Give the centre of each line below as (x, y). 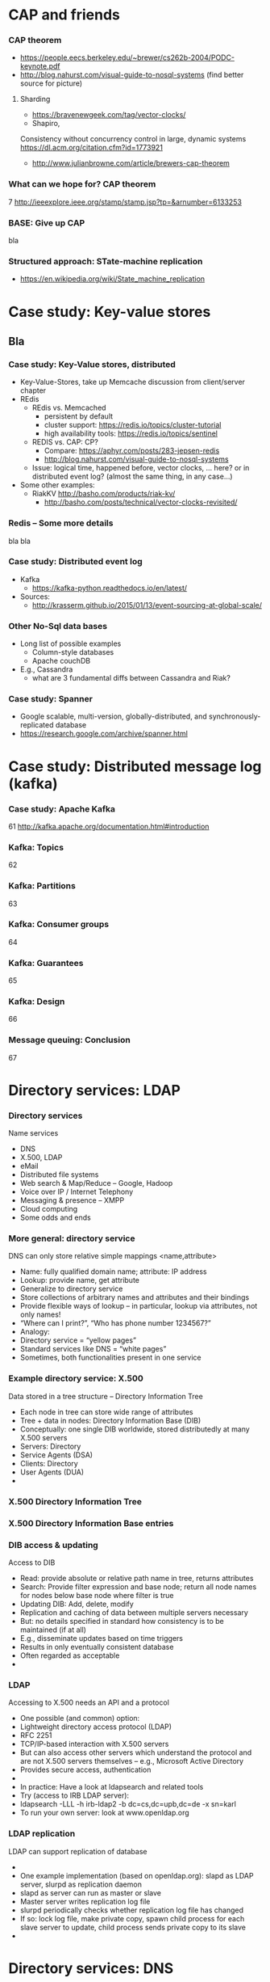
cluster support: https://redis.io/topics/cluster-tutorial (133, 425)
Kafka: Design (37, 1002)
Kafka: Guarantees (46, 963)
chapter (33, 390)
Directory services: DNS (91, 1968)
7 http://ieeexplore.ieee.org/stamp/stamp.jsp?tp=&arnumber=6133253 (125, 202)
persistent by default (79, 416)
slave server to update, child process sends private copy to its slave (133, 1927)
